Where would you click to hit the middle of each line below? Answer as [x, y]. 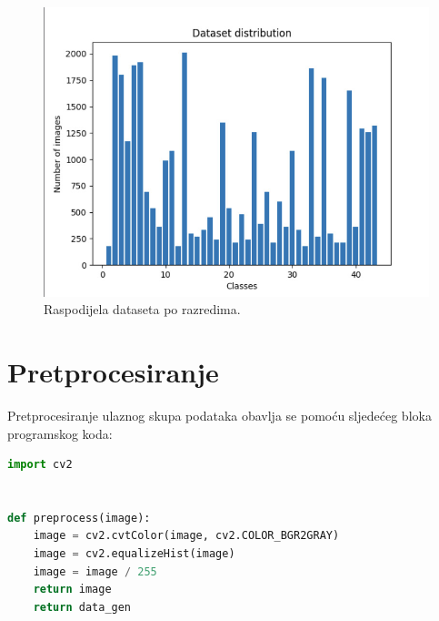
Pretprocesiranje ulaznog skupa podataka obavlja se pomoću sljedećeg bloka [219, 415]
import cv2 [40, 465]
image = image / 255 [95, 571]
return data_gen [82, 607]
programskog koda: [60, 433]
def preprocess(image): [79, 518]
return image [72, 590]
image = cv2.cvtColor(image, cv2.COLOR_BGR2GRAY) [186, 536]
